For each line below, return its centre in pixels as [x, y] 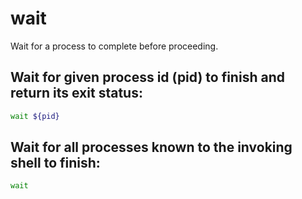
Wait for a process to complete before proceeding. [114, 46]
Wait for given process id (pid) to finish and [147, 77]
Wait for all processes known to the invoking [151, 147]
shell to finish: [55, 163]
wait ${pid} [35, 116]
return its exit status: [76, 93]
